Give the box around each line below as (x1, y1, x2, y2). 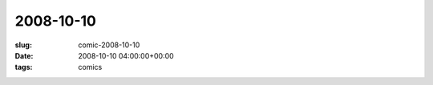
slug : (14, 40, 32, 50)
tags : (14, 63, 33, 72)
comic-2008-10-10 (78, 40, 140, 50)
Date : (14, 51, 34, 60)
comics (78, 63, 103, 72)
